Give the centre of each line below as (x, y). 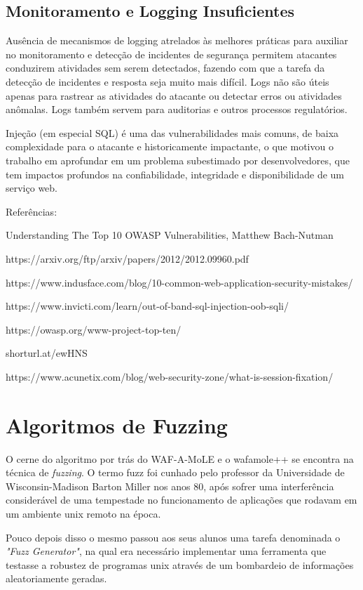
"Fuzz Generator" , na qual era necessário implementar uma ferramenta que (166, 551)
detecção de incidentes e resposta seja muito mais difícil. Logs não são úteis (167, 81)
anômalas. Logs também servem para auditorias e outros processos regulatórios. (177, 109)
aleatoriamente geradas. (56, 578)
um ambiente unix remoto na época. (83, 513)
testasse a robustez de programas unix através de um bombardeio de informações (180, 564)
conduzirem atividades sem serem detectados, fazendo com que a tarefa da (165, 68)
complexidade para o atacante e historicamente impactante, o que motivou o (170, 146)
